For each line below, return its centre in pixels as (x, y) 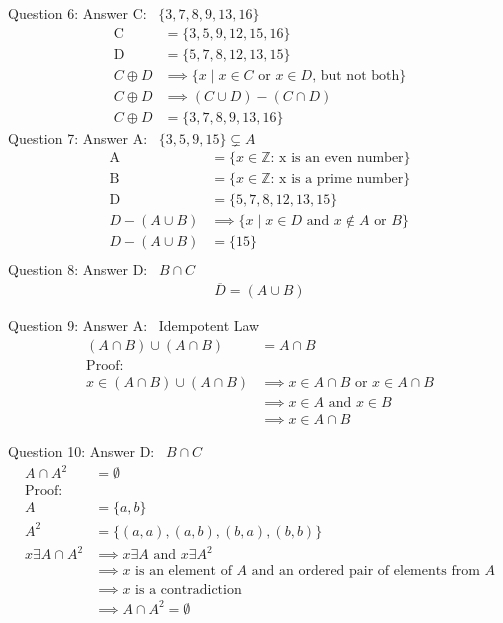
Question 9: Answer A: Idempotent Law (134, 325)
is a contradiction (188, 590)
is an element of (183, 571)
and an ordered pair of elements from (365, 571)
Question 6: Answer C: (77, 13)
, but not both (356, 75)
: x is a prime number (337, 179)
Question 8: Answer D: (78, 268)
